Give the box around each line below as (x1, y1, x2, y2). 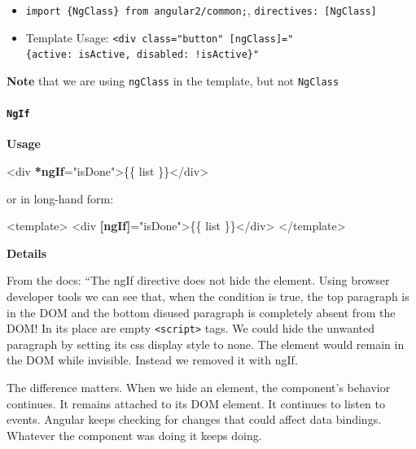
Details (7, 244, 47, 261)
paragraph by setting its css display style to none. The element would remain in (7, 335, 405, 352)
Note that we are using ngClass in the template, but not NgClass (7, 72, 339, 89)
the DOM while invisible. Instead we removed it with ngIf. (7, 351, 298, 368)
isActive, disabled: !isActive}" (78, 49, 260, 61)
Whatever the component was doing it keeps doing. (7, 426, 262, 443)
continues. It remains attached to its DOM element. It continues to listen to (7, 395, 385, 412)
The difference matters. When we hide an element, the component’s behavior (7, 379, 391, 396)
